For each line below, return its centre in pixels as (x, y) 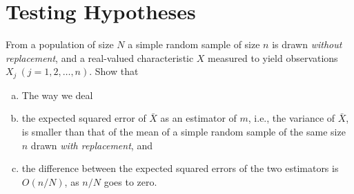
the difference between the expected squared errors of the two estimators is (180, 168)
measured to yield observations (273, 57)
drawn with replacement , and (91, 145)
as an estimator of (198, 118)
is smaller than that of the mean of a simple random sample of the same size (184, 131)
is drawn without (307, 44)
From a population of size (60, 44)
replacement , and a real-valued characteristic (100, 57)
